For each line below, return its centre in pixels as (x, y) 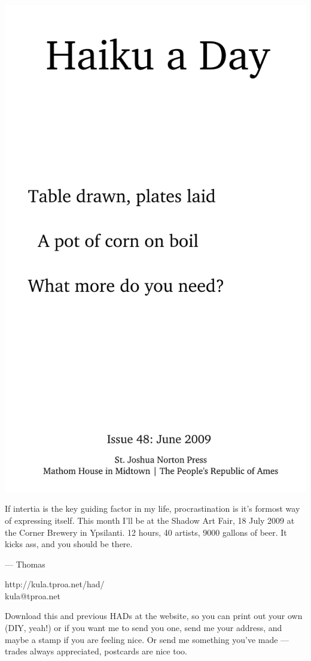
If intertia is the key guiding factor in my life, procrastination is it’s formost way (153, 508)
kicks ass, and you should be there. (69, 544)
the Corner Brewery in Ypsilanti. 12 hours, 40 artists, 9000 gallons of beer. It (146, 532)
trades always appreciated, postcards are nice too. (96, 651)
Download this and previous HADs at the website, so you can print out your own (154, 616)
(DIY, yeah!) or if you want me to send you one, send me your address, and (144, 628)
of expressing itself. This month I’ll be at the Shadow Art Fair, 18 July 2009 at (150, 520)
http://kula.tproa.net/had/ (55, 584)
